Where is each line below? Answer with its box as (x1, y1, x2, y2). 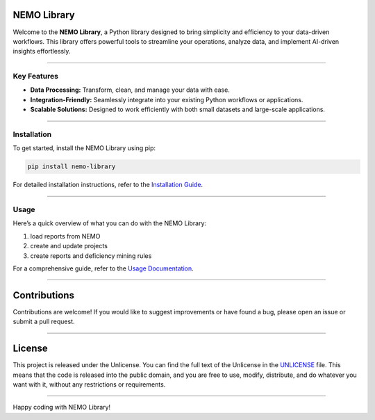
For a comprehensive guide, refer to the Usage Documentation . (12, 264, 194, 273)
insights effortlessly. (12, 47, 71, 56)
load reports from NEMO (30, 232, 101, 240)
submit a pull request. (12, 317, 75, 326)
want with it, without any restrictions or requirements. (12, 380, 166, 389)
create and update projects (30, 242, 108, 250)
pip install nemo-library (27, 163, 116, 170)
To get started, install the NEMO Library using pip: (12, 144, 156, 152)
